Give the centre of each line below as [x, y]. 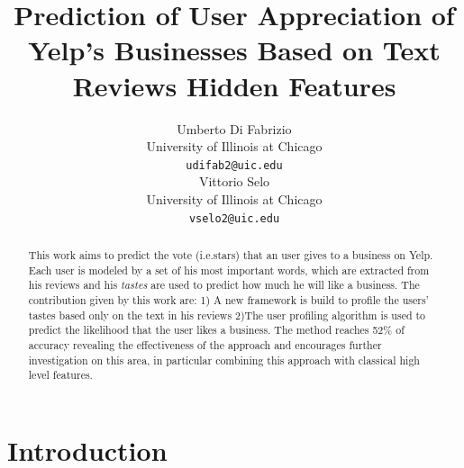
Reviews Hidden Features [234, 85]
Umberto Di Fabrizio [234, 128]
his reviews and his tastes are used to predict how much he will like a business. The [224, 285]
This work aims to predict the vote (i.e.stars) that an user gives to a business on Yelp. [231, 254]
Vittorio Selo [234, 181]
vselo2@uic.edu [234, 218]
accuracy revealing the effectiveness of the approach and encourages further [205, 344]
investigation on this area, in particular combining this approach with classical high [224, 360]
